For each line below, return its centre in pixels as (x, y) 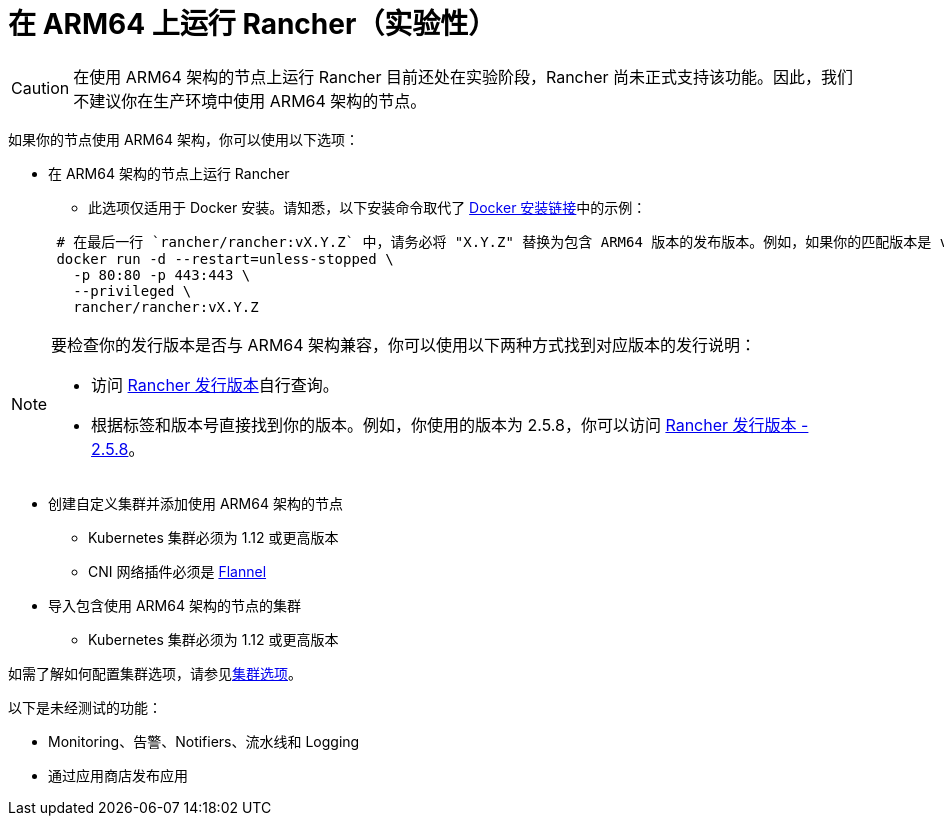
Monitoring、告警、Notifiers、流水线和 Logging (204, 741)
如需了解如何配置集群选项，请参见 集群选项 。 (155, 673)
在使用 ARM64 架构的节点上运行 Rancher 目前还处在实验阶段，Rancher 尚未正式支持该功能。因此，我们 (463, 76)
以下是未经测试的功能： (85, 707)
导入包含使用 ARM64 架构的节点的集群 (174, 605)
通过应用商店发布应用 (118, 775)
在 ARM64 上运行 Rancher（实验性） (252, 24)
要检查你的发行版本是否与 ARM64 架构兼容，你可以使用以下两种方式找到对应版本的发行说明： (404, 344)
